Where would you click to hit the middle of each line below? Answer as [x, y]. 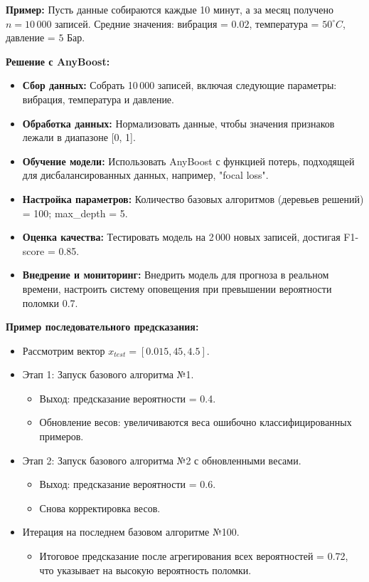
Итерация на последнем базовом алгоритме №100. [131, 532]
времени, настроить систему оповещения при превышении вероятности [177, 288]
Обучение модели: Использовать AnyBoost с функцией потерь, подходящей [188, 161]
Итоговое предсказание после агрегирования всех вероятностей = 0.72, [194, 556]
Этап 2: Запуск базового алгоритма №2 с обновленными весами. [162, 460]
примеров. [61, 436]
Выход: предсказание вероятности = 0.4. [128, 398]
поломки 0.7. [50, 302]
